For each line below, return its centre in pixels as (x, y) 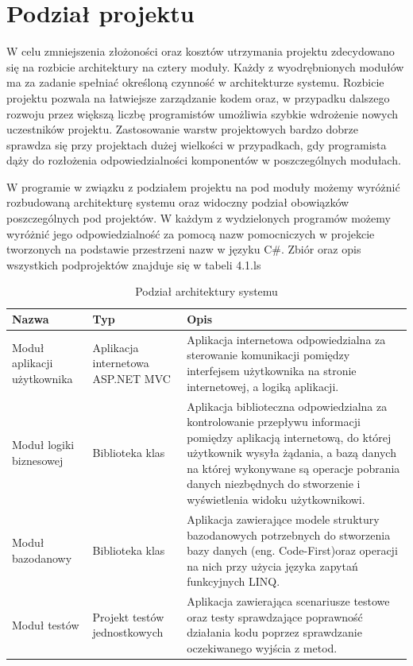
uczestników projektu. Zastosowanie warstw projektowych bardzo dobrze (183, 129)
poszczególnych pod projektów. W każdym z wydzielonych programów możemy (199, 218)
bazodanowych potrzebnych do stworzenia (289, 534)
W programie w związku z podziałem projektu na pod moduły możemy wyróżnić (203, 186)
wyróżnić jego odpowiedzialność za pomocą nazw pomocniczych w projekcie (191, 233)
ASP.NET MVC (131, 378)
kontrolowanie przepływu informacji (274, 422)
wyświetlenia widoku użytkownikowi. (276, 499)
